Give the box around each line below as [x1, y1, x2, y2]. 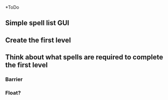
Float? [5, 89, 21, 96]
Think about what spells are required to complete [5, 53, 163, 62]
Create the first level [5, 36, 71, 44]
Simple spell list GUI [5, 19, 69, 27]
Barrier [5, 76, 23, 83]
